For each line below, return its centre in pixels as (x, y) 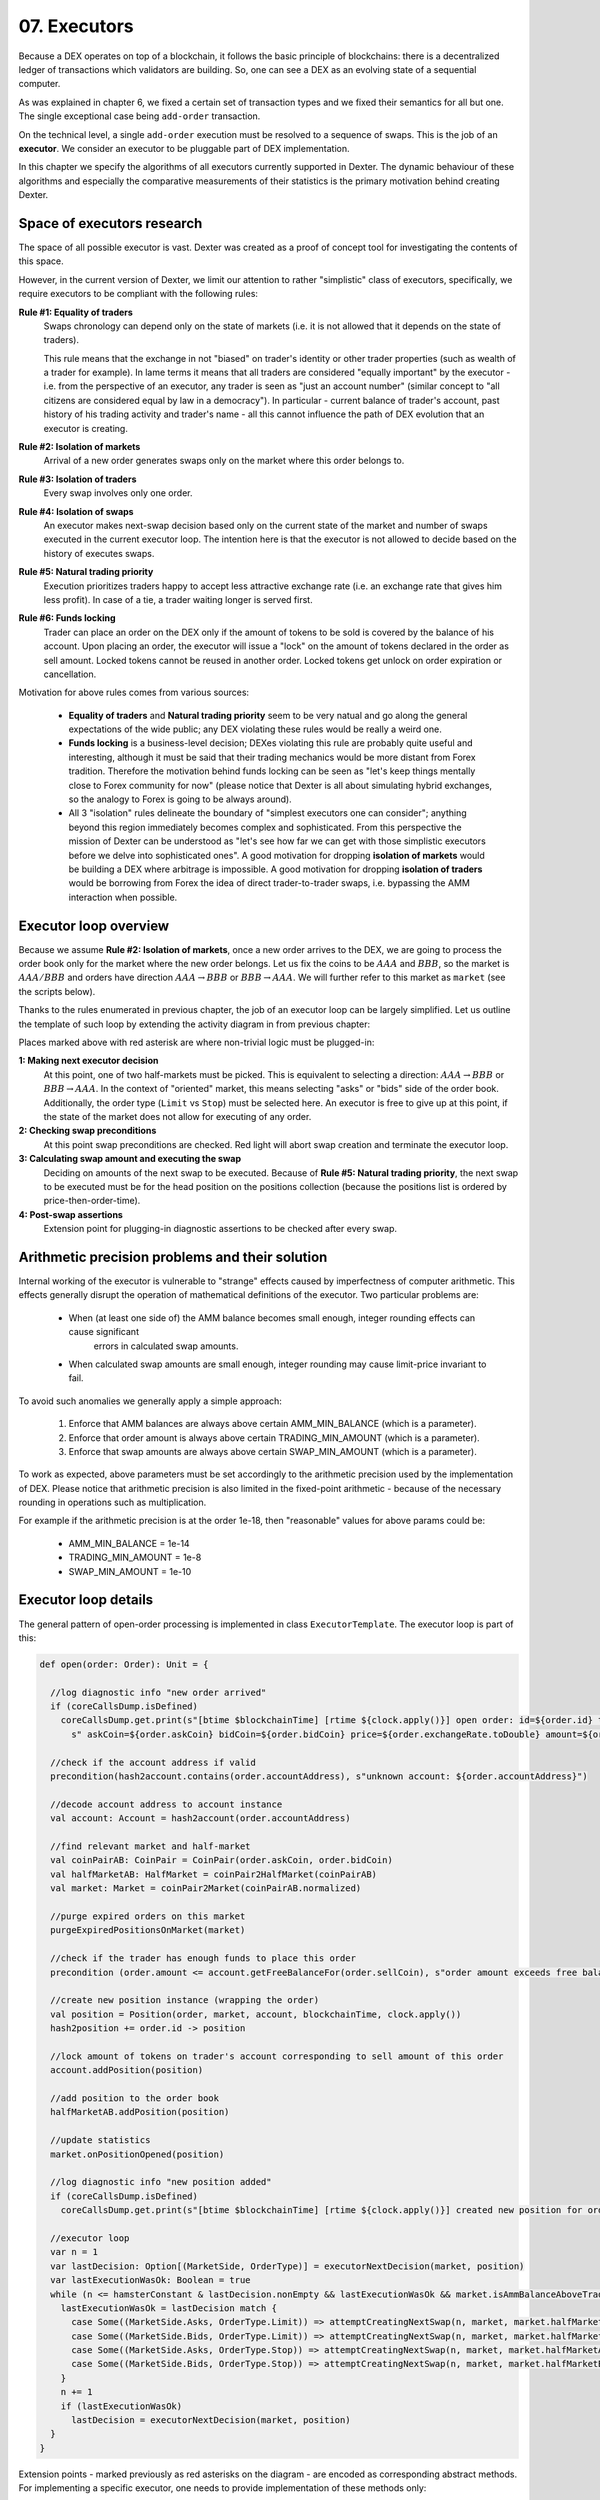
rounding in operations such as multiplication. (112, 1502)
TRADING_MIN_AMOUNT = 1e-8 (135, 1557)
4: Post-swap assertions (71, 1214)
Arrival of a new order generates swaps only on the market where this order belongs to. (224, 461)
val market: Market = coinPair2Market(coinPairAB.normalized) (206, 1888)
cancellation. (70, 674)
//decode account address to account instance (166, 1804)
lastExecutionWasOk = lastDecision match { (168, 2308)
